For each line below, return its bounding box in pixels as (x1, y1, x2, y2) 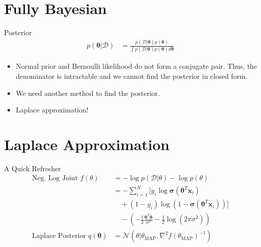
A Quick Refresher (4, 163, 61, 173)
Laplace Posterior (32, 232, 86, 240)
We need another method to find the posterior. (16, 87, 160, 98)
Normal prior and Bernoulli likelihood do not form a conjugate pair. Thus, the (16, 61, 257, 71)
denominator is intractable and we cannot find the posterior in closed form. (16, 70, 247, 81)
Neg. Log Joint (32, 175, 78, 182)
